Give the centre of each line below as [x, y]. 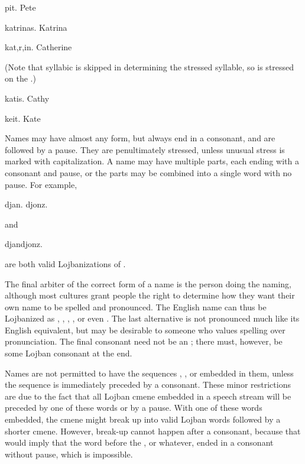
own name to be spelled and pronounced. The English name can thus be [136, 306]
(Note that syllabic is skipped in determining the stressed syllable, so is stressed [150, 66]
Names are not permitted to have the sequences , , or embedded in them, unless [149, 373]
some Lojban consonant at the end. [69, 353]
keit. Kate [23, 118]
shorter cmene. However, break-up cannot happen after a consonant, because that [153, 431]
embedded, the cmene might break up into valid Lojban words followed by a [143, 419]
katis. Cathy [27, 98]
